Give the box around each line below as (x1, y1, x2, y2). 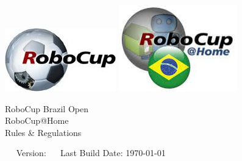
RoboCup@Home (5, 114, 69, 127)
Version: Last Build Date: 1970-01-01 (16, 146, 166, 159)
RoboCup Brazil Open (5, 102, 88, 115)
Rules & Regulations (5, 126, 82, 138)
